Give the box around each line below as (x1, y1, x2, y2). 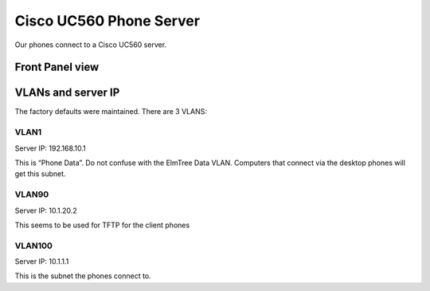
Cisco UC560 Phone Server (14, 12, 201, 29)
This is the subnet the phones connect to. (14, 271, 151, 281)
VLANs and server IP (14, 86, 120, 100)
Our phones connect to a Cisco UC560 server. (14, 40, 167, 49)
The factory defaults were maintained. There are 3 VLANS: (14, 107, 207, 116)
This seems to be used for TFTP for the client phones (14, 220, 190, 230)
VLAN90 (14, 189, 49, 200)
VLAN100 (14, 240, 53, 251)
